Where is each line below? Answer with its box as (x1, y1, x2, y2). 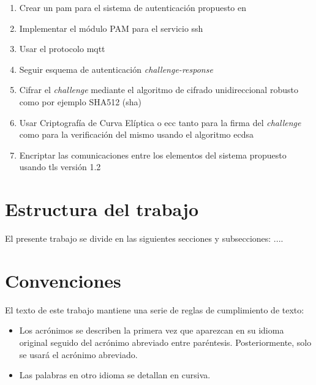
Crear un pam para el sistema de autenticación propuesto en (19, 1, 247, 13)
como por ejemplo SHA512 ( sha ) (19, 95, 142, 108)
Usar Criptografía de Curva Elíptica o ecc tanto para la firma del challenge (19, 116, 301, 129)
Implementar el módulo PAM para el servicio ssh (19, 21, 203, 34)
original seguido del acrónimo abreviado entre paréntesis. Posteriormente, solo (19, 335, 312, 348)
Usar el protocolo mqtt (19, 42, 105, 55)
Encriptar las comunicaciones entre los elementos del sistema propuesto (19, 148, 287, 161)
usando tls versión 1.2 (19, 160, 101, 173)
